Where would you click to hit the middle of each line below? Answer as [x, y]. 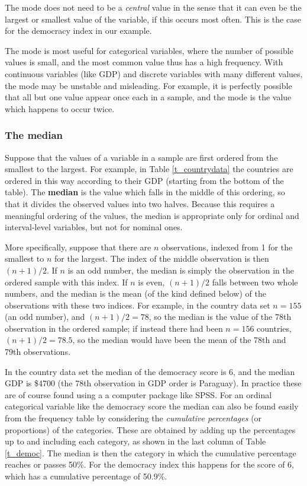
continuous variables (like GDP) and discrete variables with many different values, [154, 73]
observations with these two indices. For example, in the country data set [138, 305]
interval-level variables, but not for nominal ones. [94, 227]
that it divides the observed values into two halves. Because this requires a [140, 203]
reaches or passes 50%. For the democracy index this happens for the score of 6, [149, 464]
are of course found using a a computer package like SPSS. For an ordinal [138, 394]
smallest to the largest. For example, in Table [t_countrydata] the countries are [149, 169]
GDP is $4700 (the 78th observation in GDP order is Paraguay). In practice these [153, 383]
